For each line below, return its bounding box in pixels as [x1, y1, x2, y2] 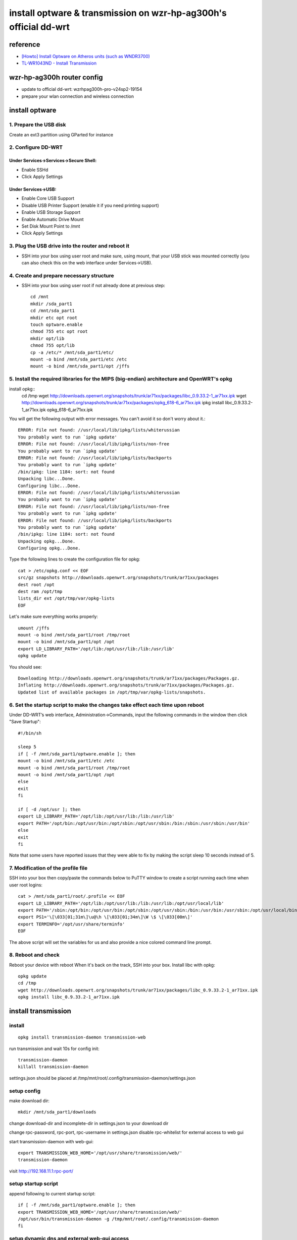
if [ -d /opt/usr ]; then [18, 806, 81, 812]
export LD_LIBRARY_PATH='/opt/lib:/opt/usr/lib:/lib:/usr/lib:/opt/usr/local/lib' [18, 900, 224, 906]
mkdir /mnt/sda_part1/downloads [18, 1109, 97, 1115]
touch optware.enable [30, 322, 83, 327]
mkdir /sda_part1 [30, 301, 72, 307]
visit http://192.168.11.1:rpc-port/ [9, 1168, 74, 1174]
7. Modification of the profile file [9, 865, 88, 871]
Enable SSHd [21, 167, 49, 173]
